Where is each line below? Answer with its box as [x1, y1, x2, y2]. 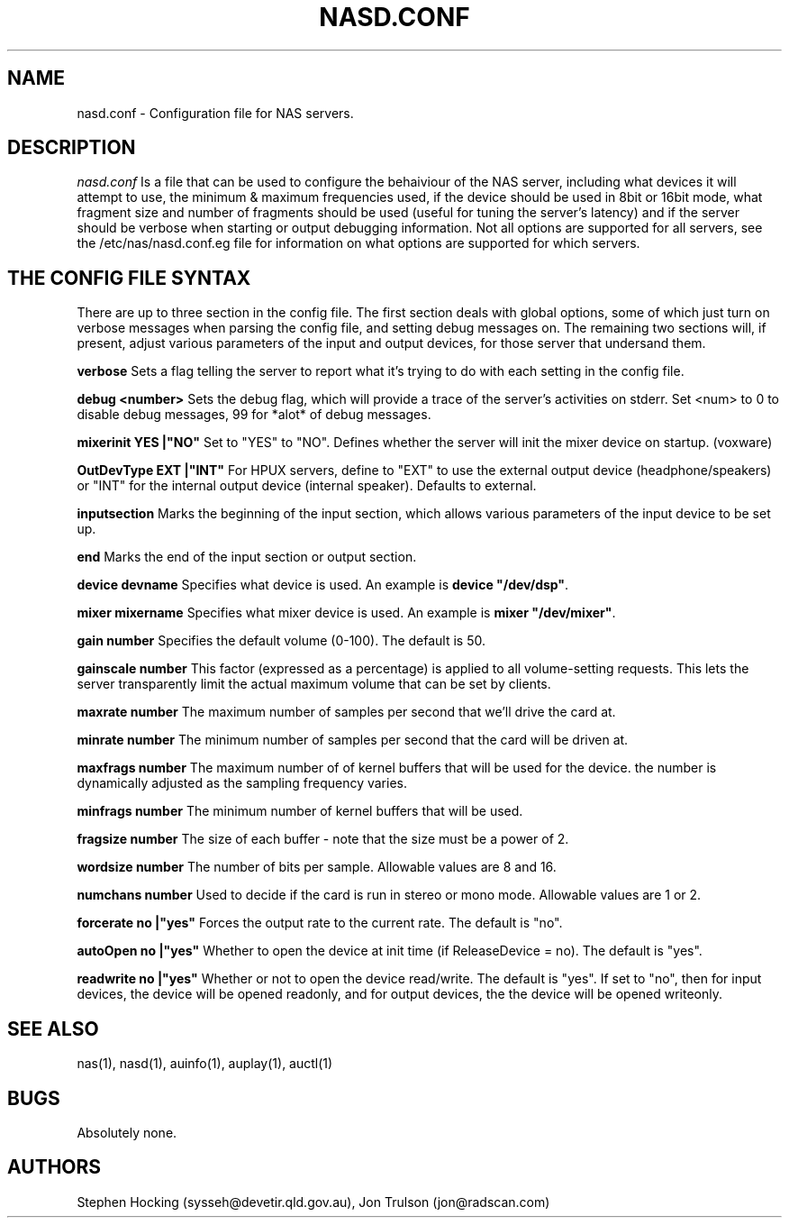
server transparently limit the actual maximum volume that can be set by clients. [77, 676, 551, 692]
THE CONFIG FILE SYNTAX [7, 266, 251, 289]
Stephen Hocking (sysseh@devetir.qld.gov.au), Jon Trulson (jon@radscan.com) [77, 1193, 550, 1210]
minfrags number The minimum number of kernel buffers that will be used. [77, 803, 523, 819]
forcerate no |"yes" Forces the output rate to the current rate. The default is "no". [77, 915, 563, 931]
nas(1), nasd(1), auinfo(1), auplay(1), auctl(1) [77, 1056, 333, 1072]
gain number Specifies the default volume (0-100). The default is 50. [77, 633, 486, 649]
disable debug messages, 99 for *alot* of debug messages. [77, 407, 431, 423]
